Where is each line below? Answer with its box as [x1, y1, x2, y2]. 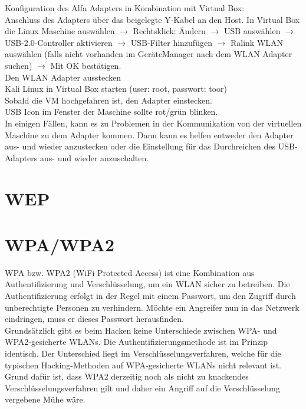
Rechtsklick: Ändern [133, 25, 206, 37]
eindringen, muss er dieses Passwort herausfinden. [5, 312, 184, 325]
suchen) [5, 59, 32, 71]
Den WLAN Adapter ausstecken [5, 71, 121, 83]
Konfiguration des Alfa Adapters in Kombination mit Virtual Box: [5, 2, 245, 14]
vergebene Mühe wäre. [5, 393, 85, 405]
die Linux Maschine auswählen [5, 25, 115, 37]
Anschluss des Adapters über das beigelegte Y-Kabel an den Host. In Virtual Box [5, 13, 300, 25]
